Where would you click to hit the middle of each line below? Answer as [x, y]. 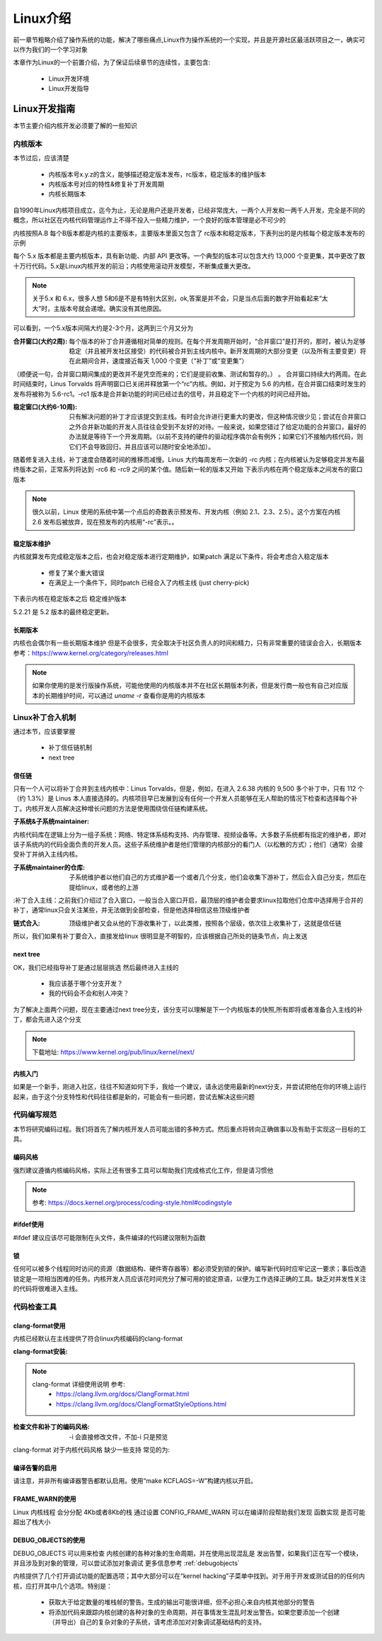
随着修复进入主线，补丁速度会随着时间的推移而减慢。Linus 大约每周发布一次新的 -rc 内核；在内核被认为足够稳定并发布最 [189, 459]
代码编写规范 [35, 1115]
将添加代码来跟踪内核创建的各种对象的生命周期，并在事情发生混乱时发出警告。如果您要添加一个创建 [194, 1612]
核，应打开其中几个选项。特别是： [63, 1586]
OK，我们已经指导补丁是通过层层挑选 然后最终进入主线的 [96, 967]
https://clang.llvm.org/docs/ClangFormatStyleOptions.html [141, 1404]
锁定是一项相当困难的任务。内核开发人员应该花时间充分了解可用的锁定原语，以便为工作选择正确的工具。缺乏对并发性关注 [190, 1278]
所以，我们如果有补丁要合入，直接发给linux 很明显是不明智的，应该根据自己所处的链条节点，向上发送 [160, 936]
